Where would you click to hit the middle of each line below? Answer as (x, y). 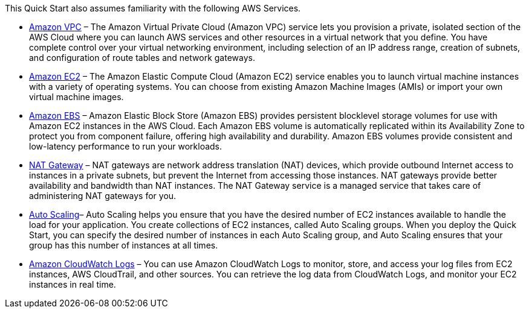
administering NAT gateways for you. (103, 196)
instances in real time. (73, 284)
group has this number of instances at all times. (124, 245)
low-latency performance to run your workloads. (126, 146)
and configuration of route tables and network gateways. (142, 58)
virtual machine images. (76, 97)
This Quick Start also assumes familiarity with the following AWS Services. (153, 8)
